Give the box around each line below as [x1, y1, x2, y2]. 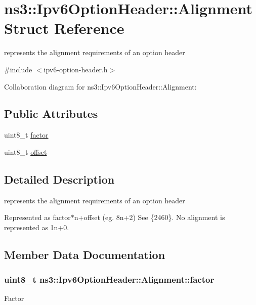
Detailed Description [4, 171, 115, 187]
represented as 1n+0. [4, 222, 69, 232]
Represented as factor [4, 212, 71, 223]
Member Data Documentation [4, 246, 165, 262]
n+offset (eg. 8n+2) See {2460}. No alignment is [74, 212, 225, 223]
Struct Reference [4, 18, 124, 38]
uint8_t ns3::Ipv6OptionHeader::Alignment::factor [4, 273, 215, 286]
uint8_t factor [4, 129, 49, 140]
